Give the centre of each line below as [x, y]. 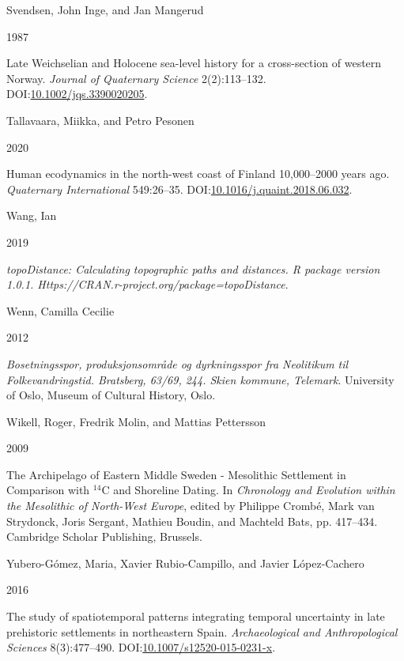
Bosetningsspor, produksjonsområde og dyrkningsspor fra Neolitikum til [177, 363]
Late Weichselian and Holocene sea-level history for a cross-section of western [194, 63]
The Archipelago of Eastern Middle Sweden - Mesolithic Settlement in [176, 474]
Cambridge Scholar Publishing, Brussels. [104, 536]
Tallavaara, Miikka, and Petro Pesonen [100, 120]
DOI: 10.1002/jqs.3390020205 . [77, 94]
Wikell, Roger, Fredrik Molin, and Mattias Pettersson [136, 421]
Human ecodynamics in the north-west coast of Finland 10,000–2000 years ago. [198, 174]
